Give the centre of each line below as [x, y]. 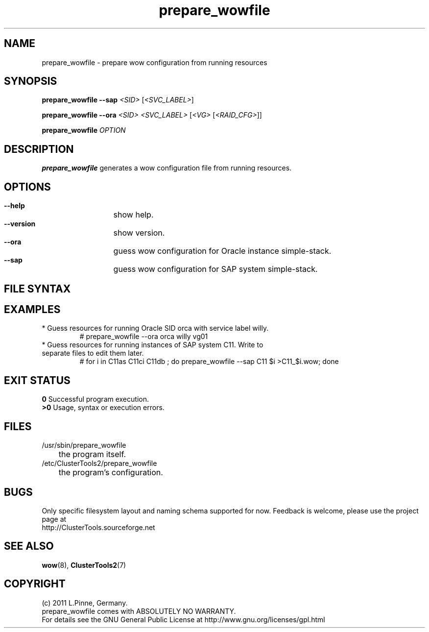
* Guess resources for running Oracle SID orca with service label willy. [155, 328]
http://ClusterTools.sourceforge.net [98, 527]
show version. [139, 233]
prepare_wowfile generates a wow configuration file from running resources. [167, 168]
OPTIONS [27, 187]
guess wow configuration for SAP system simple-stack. [215, 269]
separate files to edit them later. [93, 353]
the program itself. [92, 454]
